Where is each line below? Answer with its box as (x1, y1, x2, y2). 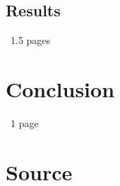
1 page (10, 115, 39, 130)
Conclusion (6, 74, 115, 103)
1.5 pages (10, 33, 51, 48)
